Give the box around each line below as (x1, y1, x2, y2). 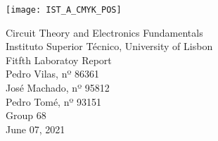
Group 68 (6, 108, 46, 123)
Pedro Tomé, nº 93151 (6, 94, 101, 109)
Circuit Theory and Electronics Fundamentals (6, 25, 203, 39)
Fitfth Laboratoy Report (6, 52, 112, 67)
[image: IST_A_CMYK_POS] (6, 5, 122, 15)
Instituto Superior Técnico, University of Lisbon (6, 39, 213, 54)
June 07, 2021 (6, 121, 65, 136)
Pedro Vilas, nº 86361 (6, 66, 99, 81)
